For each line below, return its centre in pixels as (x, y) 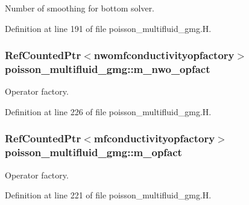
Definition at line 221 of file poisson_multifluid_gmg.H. (108, 195)
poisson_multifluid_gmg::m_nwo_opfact (108, 69)
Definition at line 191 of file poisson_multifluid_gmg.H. (108, 28)
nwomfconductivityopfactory (164, 55)
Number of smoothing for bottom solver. (80, 8)
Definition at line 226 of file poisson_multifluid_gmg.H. (108, 111)
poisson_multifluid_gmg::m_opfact (93, 152)
